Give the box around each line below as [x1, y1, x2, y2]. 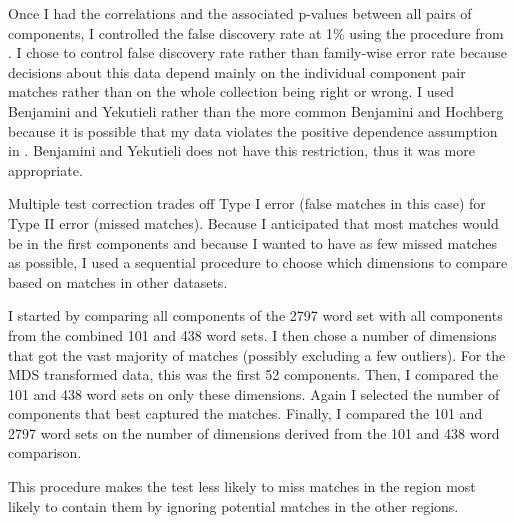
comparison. [8, 442, 82, 463]
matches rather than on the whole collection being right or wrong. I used [8, 81, 455, 102]
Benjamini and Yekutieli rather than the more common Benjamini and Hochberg [8, 100, 504, 121]
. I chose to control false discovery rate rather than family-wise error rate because [8, 42, 507, 63]
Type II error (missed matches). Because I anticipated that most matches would [8, 212, 499, 233]
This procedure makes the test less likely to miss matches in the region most [8, 476, 476, 497]
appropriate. [8, 159, 83, 180]
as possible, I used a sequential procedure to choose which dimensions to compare [8, 252, 508, 273]
